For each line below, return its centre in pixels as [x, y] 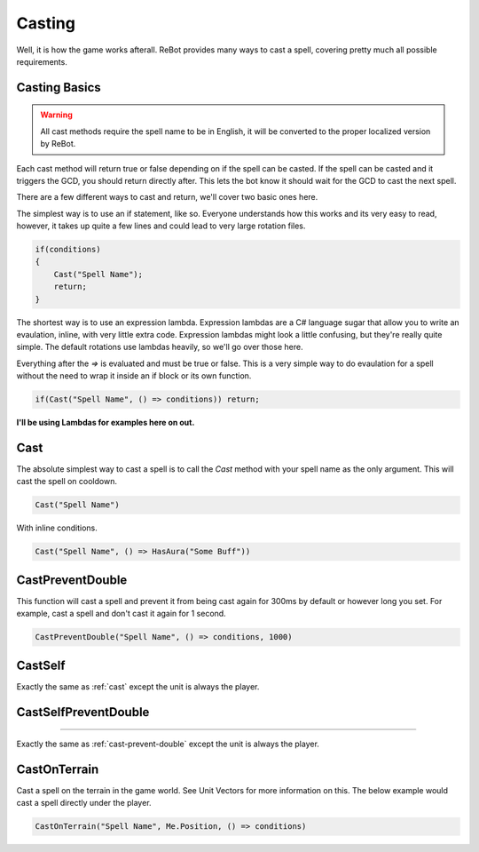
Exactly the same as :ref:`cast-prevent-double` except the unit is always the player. [168, 744]
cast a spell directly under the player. [84, 803]
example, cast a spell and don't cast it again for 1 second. [121, 614]
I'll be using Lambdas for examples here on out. [106, 423]
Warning [56, 115]
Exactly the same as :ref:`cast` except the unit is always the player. [138, 686]
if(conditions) [68, 250]
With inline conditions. [57, 528]
